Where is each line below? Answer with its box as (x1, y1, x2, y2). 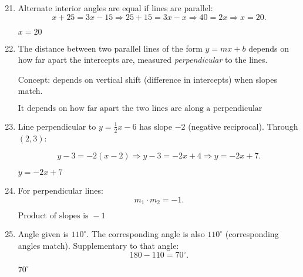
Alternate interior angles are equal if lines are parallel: (18, 2, 213, 13)
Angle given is (18, 228, 69, 240)
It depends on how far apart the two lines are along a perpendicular (18, 104, 262, 113)
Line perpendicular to (18, 120, 96, 132)
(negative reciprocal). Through (188, 120, 298, 132)
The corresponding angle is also (91, 228, 205, 240)
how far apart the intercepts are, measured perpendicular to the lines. (18, 53, 268, 66)
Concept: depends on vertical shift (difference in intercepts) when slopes (18, 73, 277, 85)
